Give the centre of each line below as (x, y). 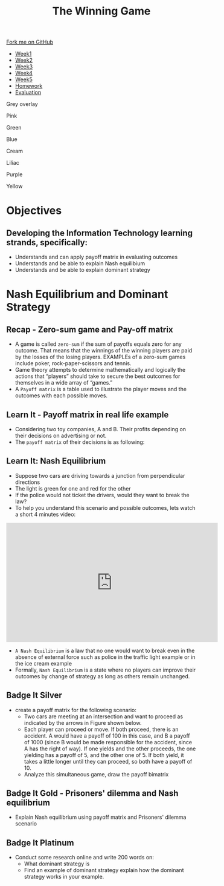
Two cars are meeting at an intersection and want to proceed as (103, 716)
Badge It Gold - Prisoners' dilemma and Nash (92, 794)
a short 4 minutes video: (45, 514)
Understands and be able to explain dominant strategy (83, 270)
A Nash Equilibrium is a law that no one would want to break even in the (105, 650)
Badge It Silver (34, 696)
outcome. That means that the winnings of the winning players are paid (104, 351)
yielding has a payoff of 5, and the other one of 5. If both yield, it (104, 755)
